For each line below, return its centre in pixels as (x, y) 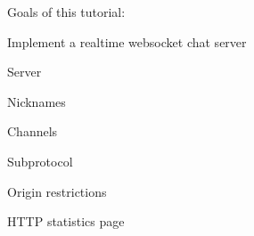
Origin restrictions (57, 191)
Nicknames (37, 101)
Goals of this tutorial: (66, 12)
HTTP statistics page (66, 221)
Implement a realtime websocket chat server (127, 41)
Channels (33, 131)
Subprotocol (40, 161)
